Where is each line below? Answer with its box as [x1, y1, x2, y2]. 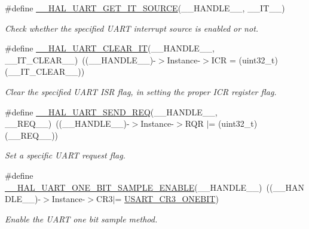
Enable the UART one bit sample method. [5, 212, 158, 225]
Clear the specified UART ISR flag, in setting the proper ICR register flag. [5, 85, 277, 97]
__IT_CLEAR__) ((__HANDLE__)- [5, 53, 156, 66]
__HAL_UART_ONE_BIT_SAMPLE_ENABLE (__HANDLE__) [5, 181, 262, 193]
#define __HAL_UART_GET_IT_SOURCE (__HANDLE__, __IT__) [5, 2, 285, 14]
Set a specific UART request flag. [5, 149, 126, 161]
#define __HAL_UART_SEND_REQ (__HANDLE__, [5, 105, 218, 118]
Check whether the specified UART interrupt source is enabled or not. [5, 22, 259, 34]
